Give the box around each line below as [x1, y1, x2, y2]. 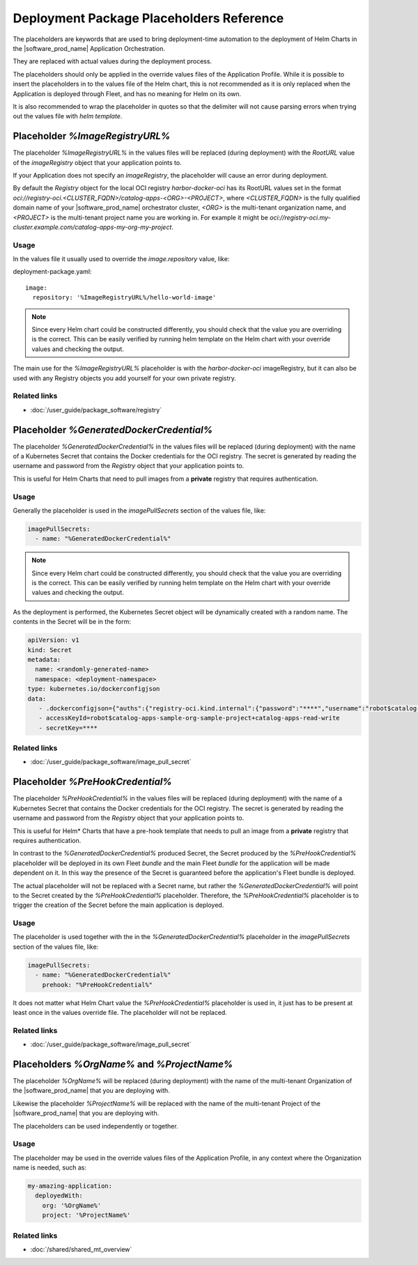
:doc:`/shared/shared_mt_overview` [30, 1245, 132, 1253]
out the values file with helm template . [13, 112, 123, 121]
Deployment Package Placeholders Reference [13, 10, 284, 26]
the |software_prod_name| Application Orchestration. [13, 44, 165, 52]
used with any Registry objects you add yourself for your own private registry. [13, 373, 237, 382]
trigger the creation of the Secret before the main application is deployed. [13, 901, 224, 909]
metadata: [27, 655, 61, 664]
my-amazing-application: [27, 1182, 113, 1190]
